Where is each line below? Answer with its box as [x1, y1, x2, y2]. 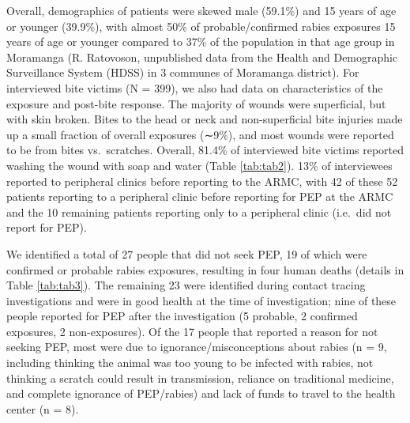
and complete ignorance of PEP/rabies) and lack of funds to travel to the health [6, 385, 396, 402]
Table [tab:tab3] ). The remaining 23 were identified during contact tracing [6, 277, 366, 293]
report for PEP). [6, 219, 87, 236]
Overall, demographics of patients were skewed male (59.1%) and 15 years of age [6, 2, 397, 18]
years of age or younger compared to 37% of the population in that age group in [6, 33, 395, 50]
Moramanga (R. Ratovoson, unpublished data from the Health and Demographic [6, 48, 398, 65]
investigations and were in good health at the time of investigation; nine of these [6, 292, 397, 308]
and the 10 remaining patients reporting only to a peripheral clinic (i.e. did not [6, 203, 392, 220]
